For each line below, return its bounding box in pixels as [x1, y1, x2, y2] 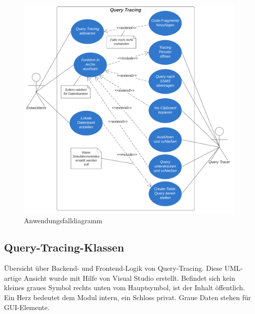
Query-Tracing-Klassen [4, 240, 124, 255]
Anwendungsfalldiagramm [24, 215, 103, 226]
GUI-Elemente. [4, 302, 50, 312]
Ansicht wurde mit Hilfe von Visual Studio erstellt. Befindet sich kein [23, 272, 235, 283]
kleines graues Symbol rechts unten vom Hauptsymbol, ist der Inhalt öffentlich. [4, 282, 245, 293]
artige [4, 272, 22, 283]
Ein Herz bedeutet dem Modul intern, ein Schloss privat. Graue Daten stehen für [4, 292, 251, 302]
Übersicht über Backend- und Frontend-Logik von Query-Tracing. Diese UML [4, 263, 241, 273]
